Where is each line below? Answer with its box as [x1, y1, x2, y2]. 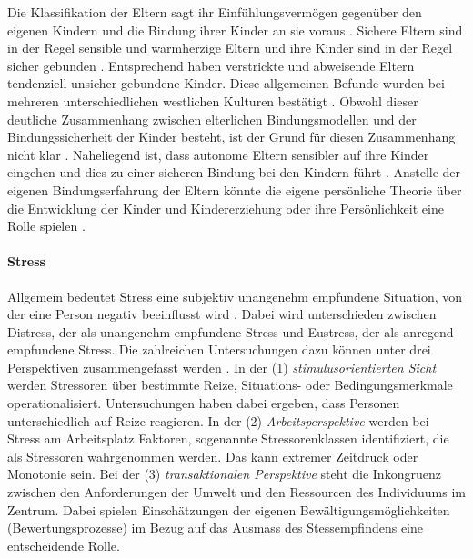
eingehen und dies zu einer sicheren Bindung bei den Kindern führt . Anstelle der [7, 163, 461, 182]
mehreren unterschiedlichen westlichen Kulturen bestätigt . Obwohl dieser [7, 91, 418, 110]
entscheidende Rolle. [7, 535, 120, 554]
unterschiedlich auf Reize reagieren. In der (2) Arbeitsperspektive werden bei [7, 411, 429, 430]
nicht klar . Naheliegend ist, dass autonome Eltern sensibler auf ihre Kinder [7, 144, 429, 164]
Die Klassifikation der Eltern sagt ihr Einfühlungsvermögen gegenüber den [7, 3, 422, 21]
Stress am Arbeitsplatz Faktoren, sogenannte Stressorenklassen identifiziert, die [7, 429, 449, 448]
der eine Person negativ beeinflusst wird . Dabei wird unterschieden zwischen [7, 304, 437, 324]
